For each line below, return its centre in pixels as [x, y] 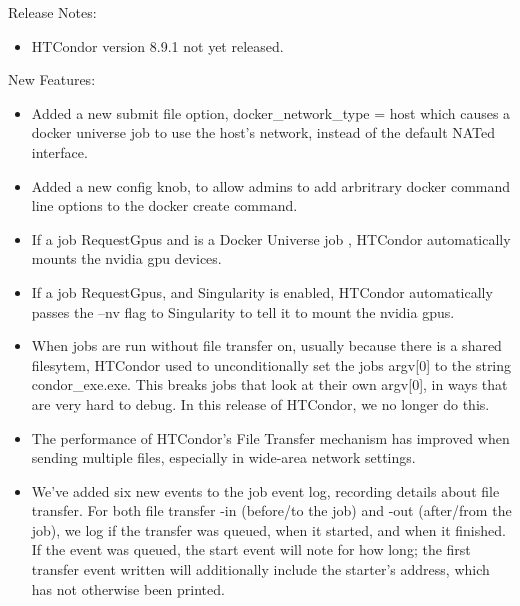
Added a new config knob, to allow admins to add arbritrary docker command [271, 185]
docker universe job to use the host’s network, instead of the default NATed [263, 132]
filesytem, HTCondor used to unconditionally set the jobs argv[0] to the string [271, 364]
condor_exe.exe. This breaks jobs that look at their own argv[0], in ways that [269, 384]
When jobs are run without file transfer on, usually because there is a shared [266, 345]
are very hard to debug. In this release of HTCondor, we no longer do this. [260, 403]
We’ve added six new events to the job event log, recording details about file [265, 490]
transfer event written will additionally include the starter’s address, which [260, 569]
